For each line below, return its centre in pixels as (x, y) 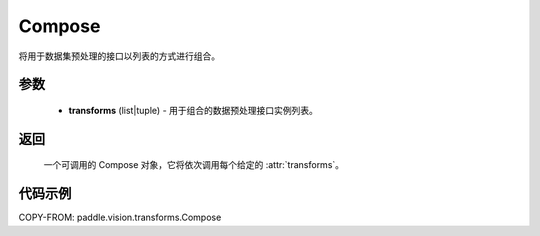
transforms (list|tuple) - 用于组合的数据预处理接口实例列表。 (193, 110)
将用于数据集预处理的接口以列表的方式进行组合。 (119, 56)
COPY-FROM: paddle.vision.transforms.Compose (120, 217)
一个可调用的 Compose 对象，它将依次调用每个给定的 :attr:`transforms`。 (194, 165)
